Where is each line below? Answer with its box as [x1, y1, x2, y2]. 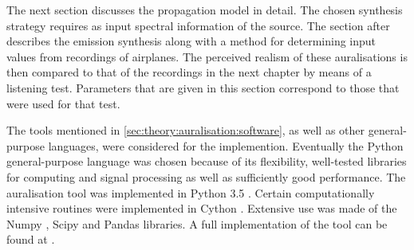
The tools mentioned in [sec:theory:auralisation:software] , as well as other [6, 122, 365, 139]
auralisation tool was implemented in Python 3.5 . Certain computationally [6, 184, 375, 201]
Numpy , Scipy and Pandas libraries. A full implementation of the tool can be [6, 215, 388, 232]
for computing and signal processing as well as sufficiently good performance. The [6, 168, 406, 185]
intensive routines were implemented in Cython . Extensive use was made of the [6, 200, 397, 217]
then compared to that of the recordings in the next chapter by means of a [6, 64, 372, 80]
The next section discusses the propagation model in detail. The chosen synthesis [6, 2, 403, 18]
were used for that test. [6, 95, 120, 111]
